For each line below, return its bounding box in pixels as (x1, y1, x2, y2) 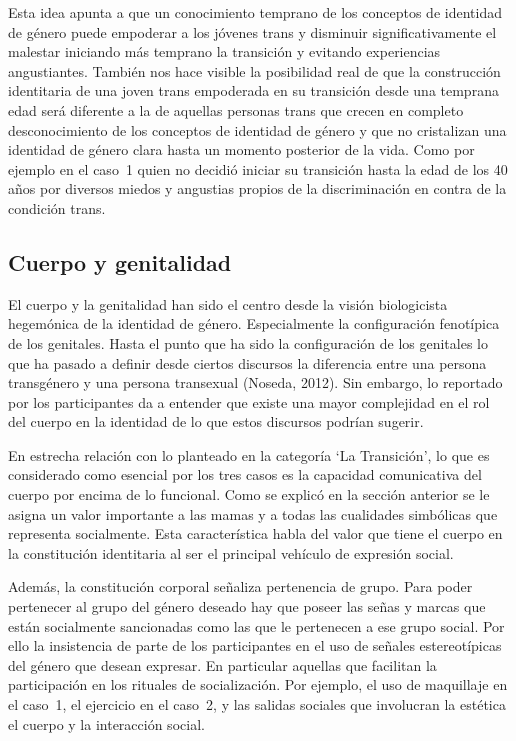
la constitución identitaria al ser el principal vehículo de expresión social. (8, 542, 454, 563)
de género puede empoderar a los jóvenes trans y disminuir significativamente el (8, 21, 497, 42)
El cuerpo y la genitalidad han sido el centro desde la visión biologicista (8, 293, 448, 314)
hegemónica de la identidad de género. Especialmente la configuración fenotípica (8, 313, 500, 334)
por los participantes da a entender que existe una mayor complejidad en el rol (8, 391, 490, 412)
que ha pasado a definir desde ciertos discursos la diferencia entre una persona (8, 352, 487, 373)
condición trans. (8, 197, 106, 218)
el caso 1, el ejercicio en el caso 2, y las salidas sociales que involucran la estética (8, 694, 506, 715)
